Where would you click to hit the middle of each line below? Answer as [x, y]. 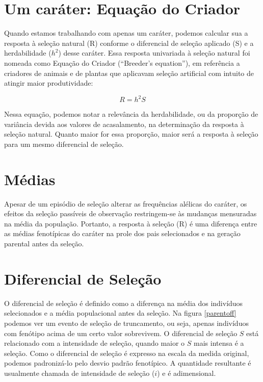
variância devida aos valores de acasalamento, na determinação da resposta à [124, 124]
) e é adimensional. [187, 373]
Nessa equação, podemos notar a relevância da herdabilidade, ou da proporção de [131, 114]
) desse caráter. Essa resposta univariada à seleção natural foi [154, 53]
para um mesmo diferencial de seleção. [64, 144]
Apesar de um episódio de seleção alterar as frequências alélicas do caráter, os [126, 203]
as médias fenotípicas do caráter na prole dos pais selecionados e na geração [122, 233]
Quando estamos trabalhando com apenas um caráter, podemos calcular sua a [126, 33]
